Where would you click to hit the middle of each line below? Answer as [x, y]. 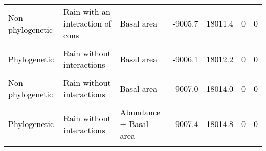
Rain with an [87, 11]
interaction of [87, 23]
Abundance [140, 112]
